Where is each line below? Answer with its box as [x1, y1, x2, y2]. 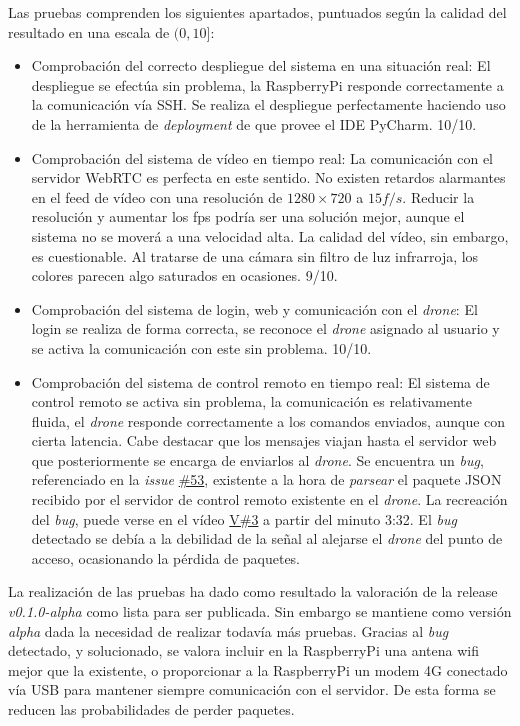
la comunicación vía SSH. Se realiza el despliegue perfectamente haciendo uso [31, 94, 506, 115]
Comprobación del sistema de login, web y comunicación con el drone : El [31, 298, 478, 319]
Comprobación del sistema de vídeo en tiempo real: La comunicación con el [31, 147, 494, 168]
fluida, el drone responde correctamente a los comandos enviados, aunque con [31, 410, 506, 431]
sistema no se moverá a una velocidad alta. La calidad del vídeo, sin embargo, [31, 225, 509, 246]
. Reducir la [402, 186, 475, 207]
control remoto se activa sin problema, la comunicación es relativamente [31, 391, 472, 412]
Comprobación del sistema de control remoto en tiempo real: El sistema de [31, 371, 490, 392]
